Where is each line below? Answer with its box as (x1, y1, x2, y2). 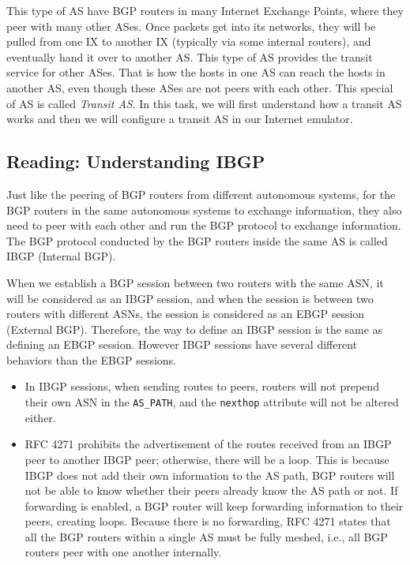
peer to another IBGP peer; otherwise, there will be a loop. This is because (24, 451, 389, 467)
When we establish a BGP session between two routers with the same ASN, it (6, 274, 384, 290)
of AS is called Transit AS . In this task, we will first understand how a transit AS (6, 95, 402, 111)
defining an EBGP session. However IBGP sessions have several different (6, 336, 358, 353)
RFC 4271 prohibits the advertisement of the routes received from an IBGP (24, 436, 392, 452)
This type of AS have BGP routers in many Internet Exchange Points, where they (6, 2, 404, 18)
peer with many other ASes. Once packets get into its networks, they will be (6, 17, 376, 34)
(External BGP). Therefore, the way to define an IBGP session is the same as (6, 320, 383, 337)
